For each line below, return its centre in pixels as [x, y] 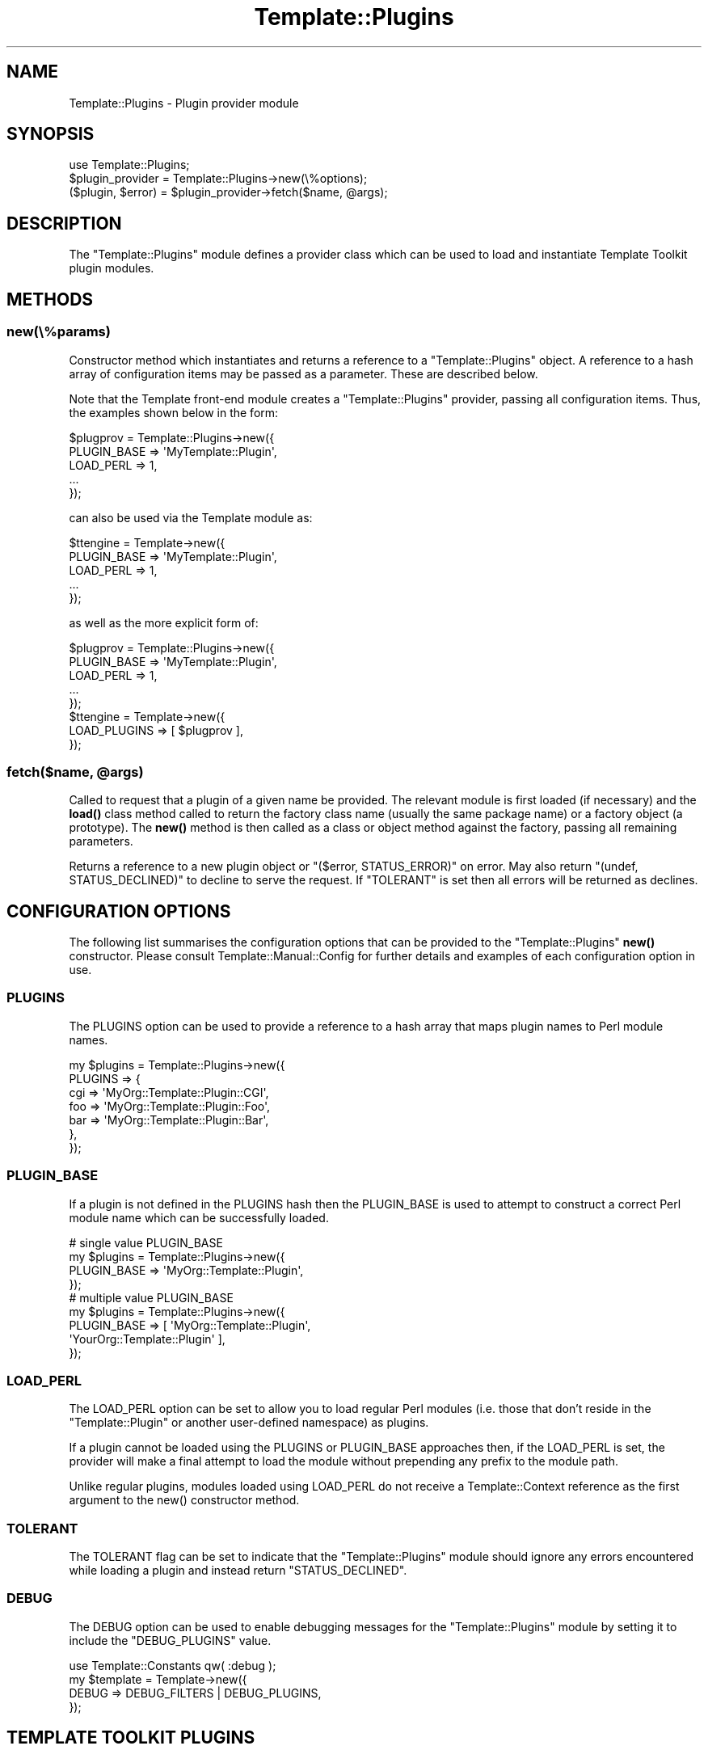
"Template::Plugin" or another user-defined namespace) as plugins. [249, 1423]
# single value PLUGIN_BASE [146, 1242]
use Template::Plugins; [129, 165]
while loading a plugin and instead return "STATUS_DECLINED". [238, 1571]
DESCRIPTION [64, 223]
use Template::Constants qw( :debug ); [173, 1665]
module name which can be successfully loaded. [199, 1217]
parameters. [101, 841]
